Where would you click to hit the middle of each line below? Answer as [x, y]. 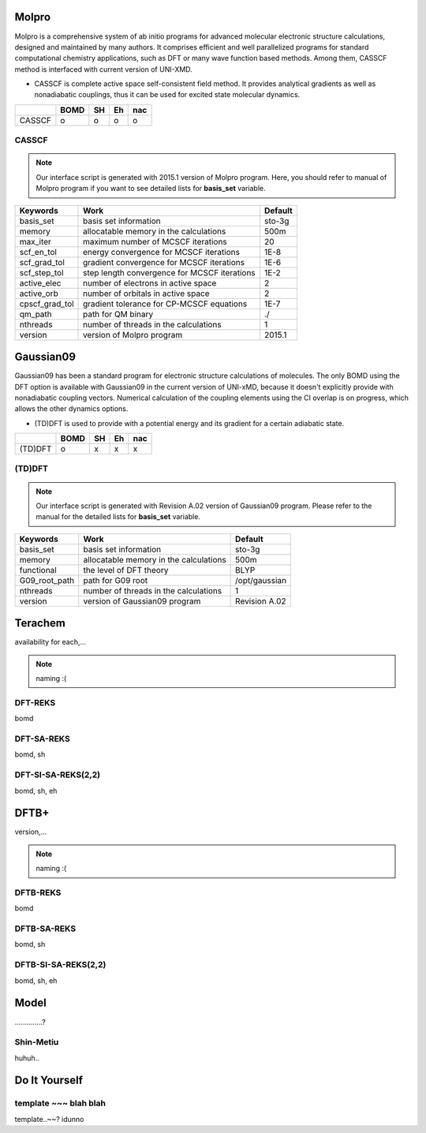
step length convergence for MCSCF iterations [169, 272]
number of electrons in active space [150, 282]
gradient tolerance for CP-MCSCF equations [165, 304]
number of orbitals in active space [146, 294]
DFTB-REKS [38, 892]
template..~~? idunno [49, 1119]
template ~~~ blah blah [60, 1103]
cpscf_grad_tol [47, 304]
